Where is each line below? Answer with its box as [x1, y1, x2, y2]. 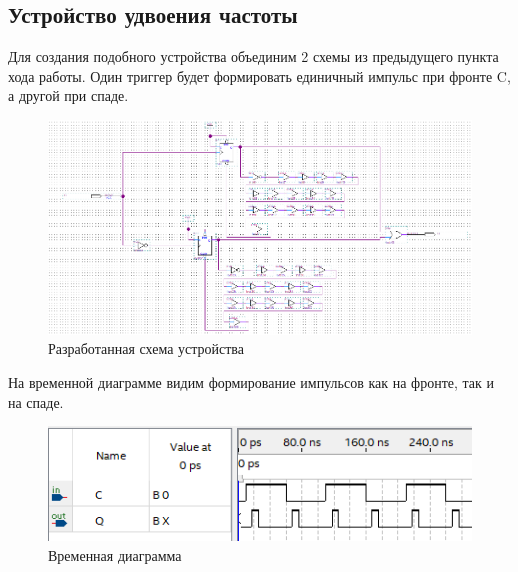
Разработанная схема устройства [48, 338, 244, 359]
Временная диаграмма [48, 544, 182, 565]
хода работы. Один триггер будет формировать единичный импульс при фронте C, [8, 65, 511, 86]
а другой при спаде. [8, 85, 129, 106]
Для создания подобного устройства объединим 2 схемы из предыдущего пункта [8, 46, 499, 67]
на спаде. [8, 391, 64, 412]
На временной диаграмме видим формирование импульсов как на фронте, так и [8, 371, 494, 392]
